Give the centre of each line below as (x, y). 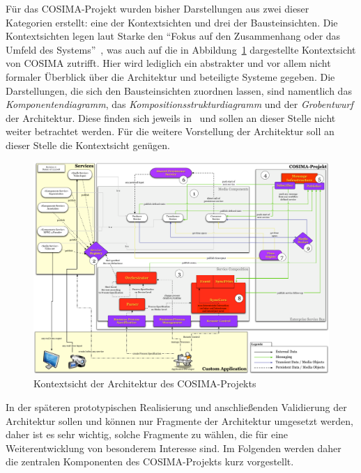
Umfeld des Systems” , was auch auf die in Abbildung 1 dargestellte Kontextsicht (181, 49)
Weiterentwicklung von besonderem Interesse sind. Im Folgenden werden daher (174, 448)
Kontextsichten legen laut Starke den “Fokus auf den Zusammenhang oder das (173, 36)
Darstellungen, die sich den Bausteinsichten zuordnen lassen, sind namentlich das (179, 90)
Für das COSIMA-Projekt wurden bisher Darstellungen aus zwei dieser (158, 8)
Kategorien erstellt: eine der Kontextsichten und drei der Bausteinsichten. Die (172, 22)
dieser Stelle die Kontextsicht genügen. (88, 145)
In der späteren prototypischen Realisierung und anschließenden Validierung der (176, 407)
